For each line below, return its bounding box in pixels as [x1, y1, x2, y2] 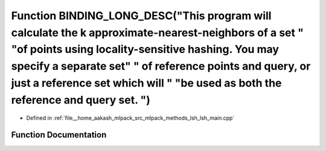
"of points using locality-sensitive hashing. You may [11, 43, 280, 57]
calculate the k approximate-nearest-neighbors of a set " [11, 26, 304, 39]
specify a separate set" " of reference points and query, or [11, 60, 311, 73]
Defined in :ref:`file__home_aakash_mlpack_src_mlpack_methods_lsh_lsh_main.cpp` [26, 114, 235, 122]
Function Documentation [11, 130, 107, 140]
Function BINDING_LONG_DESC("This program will [11, 9, 272, 22]
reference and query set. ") [11, 93, 151, 106]
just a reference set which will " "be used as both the [11, 76, 282, 90]
